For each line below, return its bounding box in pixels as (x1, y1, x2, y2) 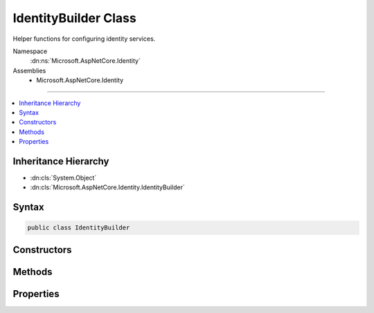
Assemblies (12, 66, 46, 75)
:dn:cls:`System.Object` (30, 173, 97, 182)
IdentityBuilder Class (12, 10, 136, 26)
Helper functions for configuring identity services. (12, 35, 156, 43)
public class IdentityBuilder (27, 224, 130, 231)
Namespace (12, 47, 48, 55)
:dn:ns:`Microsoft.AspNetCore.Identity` (30, 57, 141, 65)
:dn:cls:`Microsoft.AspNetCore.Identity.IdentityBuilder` (30, 183, 185, 191)
